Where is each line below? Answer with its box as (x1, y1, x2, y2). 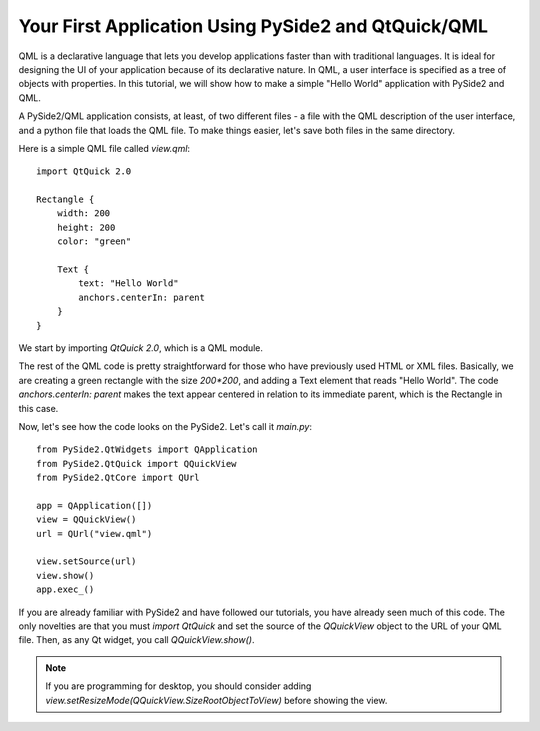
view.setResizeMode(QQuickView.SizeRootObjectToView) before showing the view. (45, 694, 388, 706)
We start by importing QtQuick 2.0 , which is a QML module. (18, 341, 264, 354)
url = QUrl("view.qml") (36, 528, 153, 539)
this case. (18, 402, 59, 414)
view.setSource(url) (36, 556, 137, 567)
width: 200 (56, 208, 111, 219)
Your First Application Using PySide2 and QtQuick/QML (18, 15, 489, 37)
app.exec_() (36, 584, 95, 595)
